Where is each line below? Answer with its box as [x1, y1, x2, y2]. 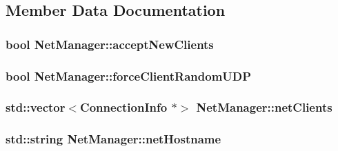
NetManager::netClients [196, 99, 332, 116]
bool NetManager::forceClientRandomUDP [6, 67, 252, 84]
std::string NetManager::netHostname [6, 130, 221, 148]
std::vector [6, 99, 66, 116]
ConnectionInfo [80, 99, 168, 116]
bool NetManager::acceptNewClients [6, 35, 214, 52]
